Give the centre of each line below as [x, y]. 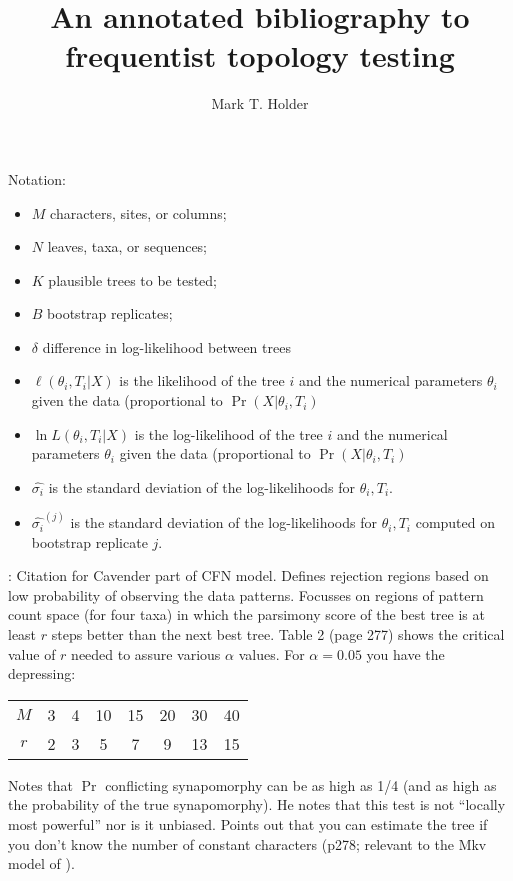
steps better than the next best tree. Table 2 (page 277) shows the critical [278, 634]
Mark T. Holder [260, 103]
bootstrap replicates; [110, 313]
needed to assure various [146, 653]
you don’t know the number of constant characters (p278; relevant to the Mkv [247, 843]
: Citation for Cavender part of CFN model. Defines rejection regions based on [248, 575]
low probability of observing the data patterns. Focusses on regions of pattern [246, 594]
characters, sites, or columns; [138, 212]
